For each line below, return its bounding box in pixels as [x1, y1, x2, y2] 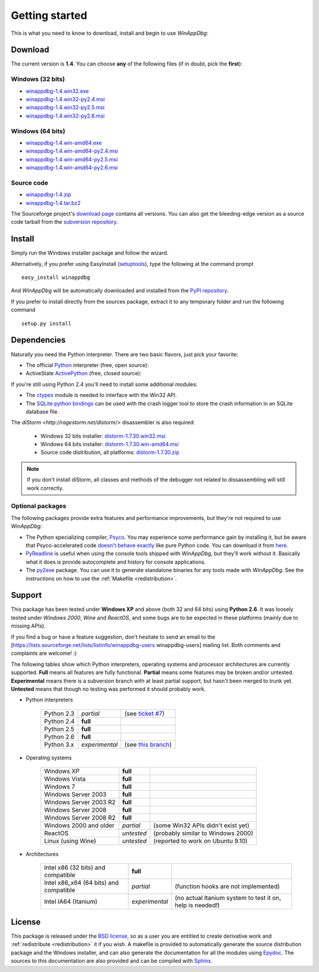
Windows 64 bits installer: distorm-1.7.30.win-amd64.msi [40, 441, 179, 448]
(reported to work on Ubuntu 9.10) [153, 837, 248, 845]
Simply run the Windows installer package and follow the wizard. [11, 249, 168, 256]
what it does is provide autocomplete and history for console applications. [25, 558, 206, 565]
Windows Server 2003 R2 [44, 798, 116, 807]
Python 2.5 [44, 724, 75, 733]
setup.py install [21, 320, 71, 327]
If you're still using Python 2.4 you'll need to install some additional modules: [11, 381, 198, 388]
